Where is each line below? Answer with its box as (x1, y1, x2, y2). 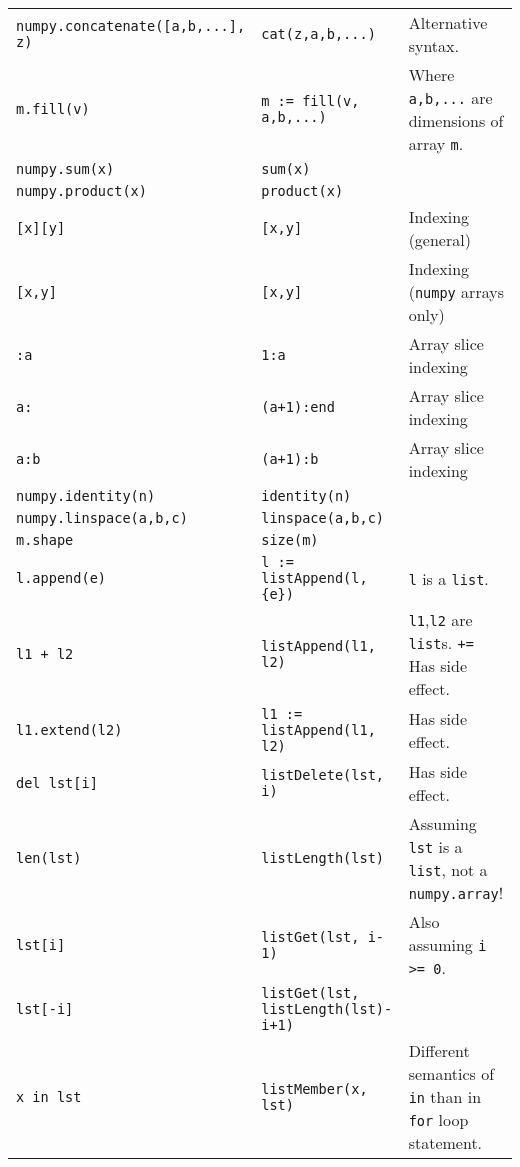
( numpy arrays (408, 280, 504, 303)
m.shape (16, 532, 74, 548)
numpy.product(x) (16, 183, 147, 199)
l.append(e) (16, 570, 107, 586)
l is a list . (408, 566, 489, 590)
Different (408, 1039, 470, 1062)
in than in (408, 1085, 482, 1108)
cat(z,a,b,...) (261, 26, 376, 42)
